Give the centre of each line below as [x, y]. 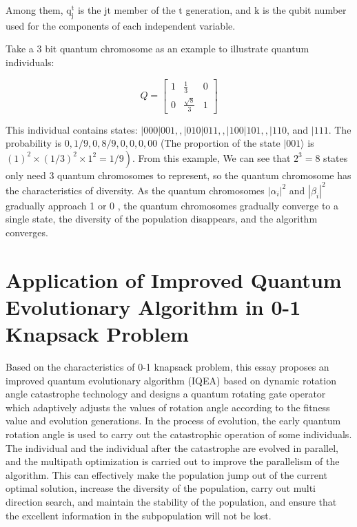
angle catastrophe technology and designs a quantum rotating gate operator [166, 394]
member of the [145, 10]
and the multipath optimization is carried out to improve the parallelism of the [173, 461]
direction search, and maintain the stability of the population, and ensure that [171, 502]
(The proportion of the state [221, 143]
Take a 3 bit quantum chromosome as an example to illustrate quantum [157, 49]
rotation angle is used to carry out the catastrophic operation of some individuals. [179, 434]
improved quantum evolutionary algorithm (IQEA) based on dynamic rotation [171, 380]
